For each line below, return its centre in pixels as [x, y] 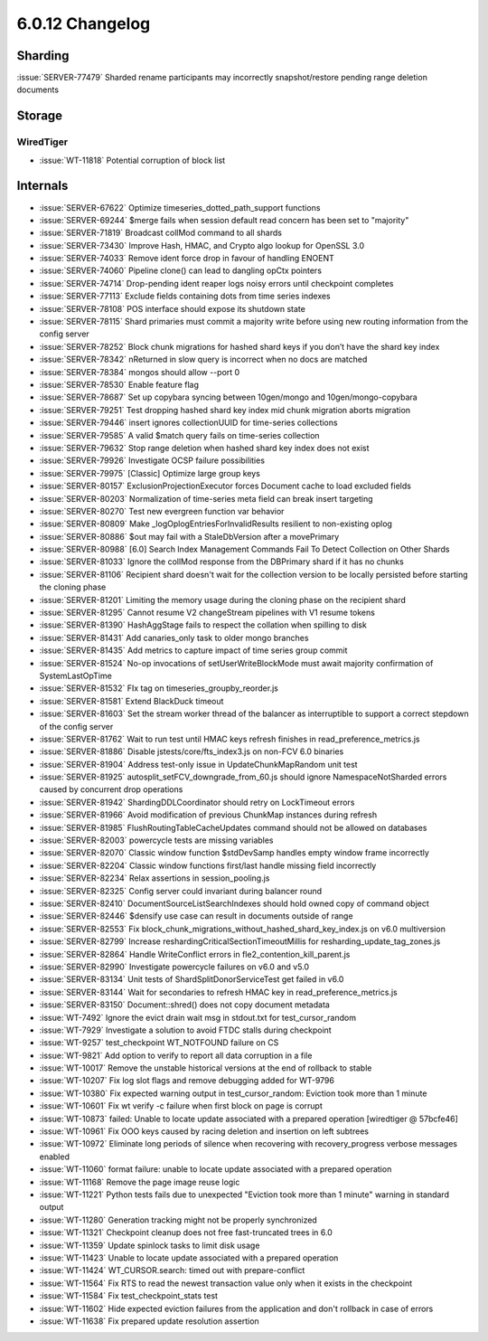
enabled [54, 1157]
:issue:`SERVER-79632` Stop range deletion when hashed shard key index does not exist [204, 448]
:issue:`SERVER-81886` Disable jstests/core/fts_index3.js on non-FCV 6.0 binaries [192, 751]
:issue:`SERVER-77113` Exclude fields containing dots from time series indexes [185, 296]
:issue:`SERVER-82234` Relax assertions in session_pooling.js [155, 878]
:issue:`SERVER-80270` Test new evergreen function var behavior [162, 511]
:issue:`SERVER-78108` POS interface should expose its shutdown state [173, 308]
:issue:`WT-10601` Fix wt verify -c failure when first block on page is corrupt [181, 1106]
